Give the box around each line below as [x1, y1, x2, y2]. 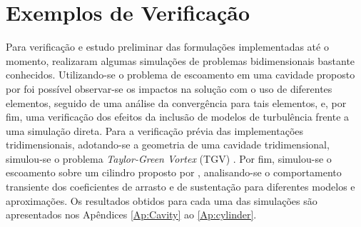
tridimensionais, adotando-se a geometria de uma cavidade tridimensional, [6, 137, 330, 152]
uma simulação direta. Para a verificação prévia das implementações [6, 123, 304, 138]
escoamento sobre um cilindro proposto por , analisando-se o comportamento [6, 165, 342, 180]
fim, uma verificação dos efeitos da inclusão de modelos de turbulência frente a [6, 109, 350, 124]
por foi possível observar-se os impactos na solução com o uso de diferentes [6, 81, 332, 96]
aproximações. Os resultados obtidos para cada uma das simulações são [6, 193, 317, 208]
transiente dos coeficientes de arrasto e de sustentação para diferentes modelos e [6, 179, 355, 194]
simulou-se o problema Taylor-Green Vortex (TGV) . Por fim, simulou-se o [6, 151, 332, 166]
